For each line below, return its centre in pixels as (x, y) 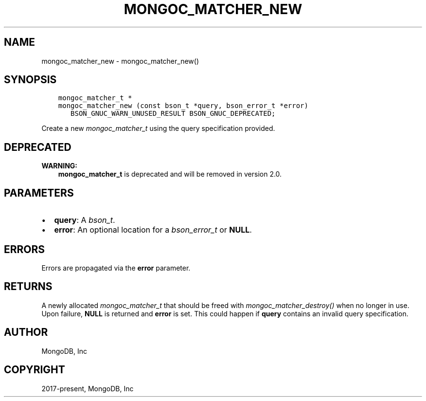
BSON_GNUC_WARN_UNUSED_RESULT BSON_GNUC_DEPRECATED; (173, 114)
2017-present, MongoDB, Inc (88, 388)
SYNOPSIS (30, 80)
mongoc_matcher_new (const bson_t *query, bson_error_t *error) (183, 106)
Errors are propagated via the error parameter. (116, 268)
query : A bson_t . (85, 220)
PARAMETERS (39, 193)
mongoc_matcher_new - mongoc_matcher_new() (120, 61)
